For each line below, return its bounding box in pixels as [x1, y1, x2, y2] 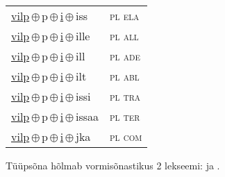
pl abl [110, 68, 140, 84]
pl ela [110, 8, 140, 24]
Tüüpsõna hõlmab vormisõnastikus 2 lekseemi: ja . [6, 158, 220, 172]
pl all [110, 28, 139, 44]
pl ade [110, 48, 140, 64]
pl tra [110, 88, 141, 104]
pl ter [110, 108, 140, 124]
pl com [110, 128, 142, 144]
